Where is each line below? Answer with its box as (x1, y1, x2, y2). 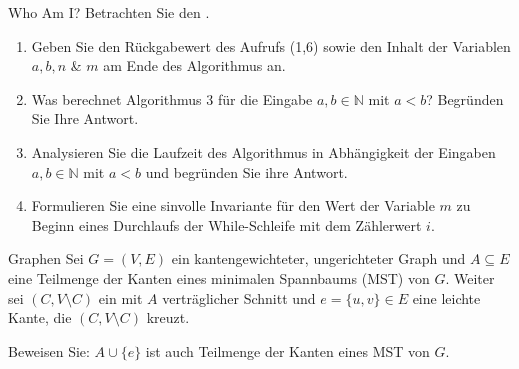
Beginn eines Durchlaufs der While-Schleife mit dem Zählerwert (31, 214, 422, 235)
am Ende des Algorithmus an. (103, 55, 286, 76)
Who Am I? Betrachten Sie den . (8, 2, 210, 22)
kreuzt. (146, 307, 190, 328)
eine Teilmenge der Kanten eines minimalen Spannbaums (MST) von (8, 267, 430, 288)
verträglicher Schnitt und (162, 287, 316, 308)
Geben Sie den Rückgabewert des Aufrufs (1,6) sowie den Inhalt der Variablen (31, 35, 511, 56)
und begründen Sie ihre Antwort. (145, 161, 348, 182)
